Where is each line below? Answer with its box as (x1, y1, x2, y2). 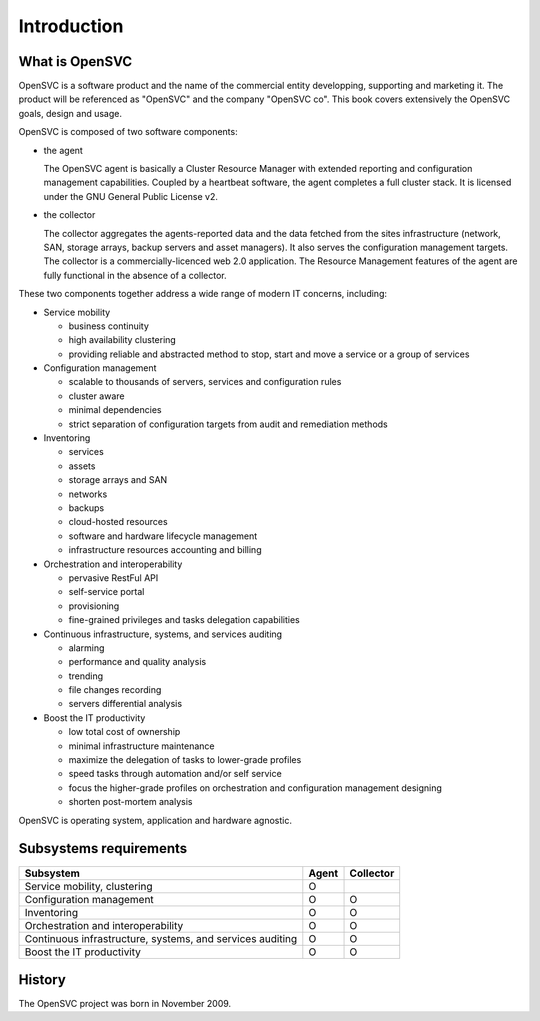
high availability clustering (68, 334, 177, 346)
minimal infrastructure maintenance (68, 740, 215, 752)
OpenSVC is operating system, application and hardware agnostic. (18, 814, 292, 826)
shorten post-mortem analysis (68, 796, 193, 808)
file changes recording (68, 684, 162, 696)
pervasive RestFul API (68, 571, 159, 584)
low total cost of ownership (68, 726, 181, 738)
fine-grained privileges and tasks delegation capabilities (68, 614, 300, 626)
